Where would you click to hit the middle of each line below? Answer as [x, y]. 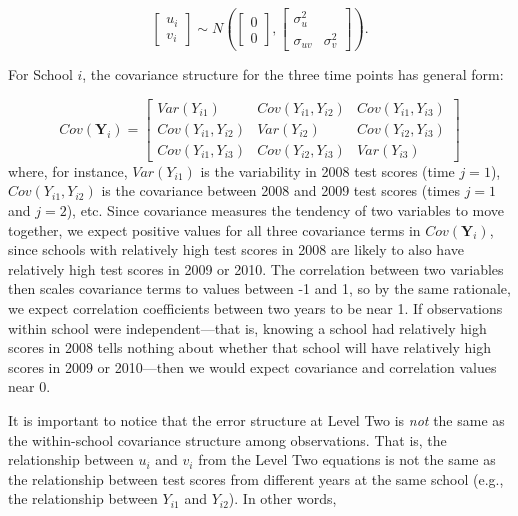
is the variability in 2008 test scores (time [327, 170]
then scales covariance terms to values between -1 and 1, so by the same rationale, [259, 288]
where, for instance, [68, 170]
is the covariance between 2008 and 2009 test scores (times [280, 190]
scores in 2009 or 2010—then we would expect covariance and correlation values [252, 366]
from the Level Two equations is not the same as [347, 459]
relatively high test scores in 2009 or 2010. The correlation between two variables [256, 268]
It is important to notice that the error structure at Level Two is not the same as [256, 420]
